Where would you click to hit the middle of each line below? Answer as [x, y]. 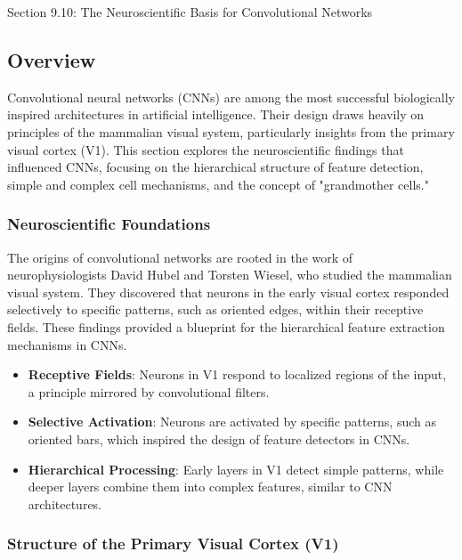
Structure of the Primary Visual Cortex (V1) [173, 544]
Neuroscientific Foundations [109, 224]
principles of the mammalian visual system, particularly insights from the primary [231, 131]
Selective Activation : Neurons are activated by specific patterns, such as [232, 422]
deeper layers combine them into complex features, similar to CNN [210, 487]
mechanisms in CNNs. [67, 344]
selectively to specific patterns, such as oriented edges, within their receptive [215, 309]
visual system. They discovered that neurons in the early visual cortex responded [228, 292]
